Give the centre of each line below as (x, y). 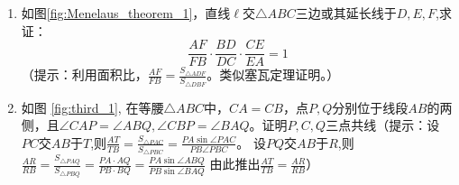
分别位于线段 (370, 107)
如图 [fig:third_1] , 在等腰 (92, 107)
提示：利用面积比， (91, 74)
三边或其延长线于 (346, 13)
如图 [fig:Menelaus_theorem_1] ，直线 (126, 13)
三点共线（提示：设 (383, 125)
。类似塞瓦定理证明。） (273, 74)
